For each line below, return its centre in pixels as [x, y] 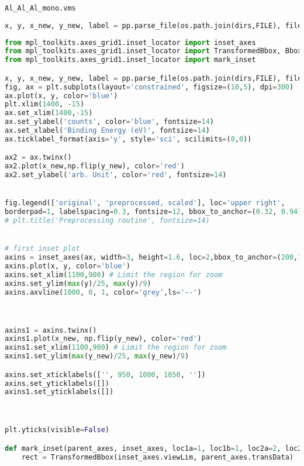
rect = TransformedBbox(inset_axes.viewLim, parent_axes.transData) [157, 457]
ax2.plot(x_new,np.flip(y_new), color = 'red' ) [95, 166]
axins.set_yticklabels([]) [57, 383]
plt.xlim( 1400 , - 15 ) [45, 104]
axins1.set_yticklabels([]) [59, 392]
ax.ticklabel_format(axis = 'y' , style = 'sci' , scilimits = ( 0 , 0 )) [128, 139]
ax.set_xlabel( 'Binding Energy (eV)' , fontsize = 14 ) [107, 131]
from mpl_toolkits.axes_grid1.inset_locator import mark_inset [130, 60]
